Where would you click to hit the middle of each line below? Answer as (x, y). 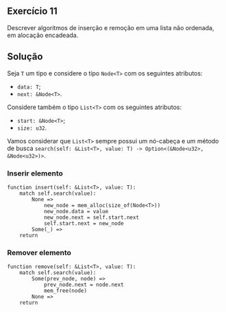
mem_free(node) (65, 291)
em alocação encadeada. (43, 35)
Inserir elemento (35, 173)
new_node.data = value (76, 211)
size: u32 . (32, 128)
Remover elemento (39, 252)
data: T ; (29, 86)
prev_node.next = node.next (84, 285)
